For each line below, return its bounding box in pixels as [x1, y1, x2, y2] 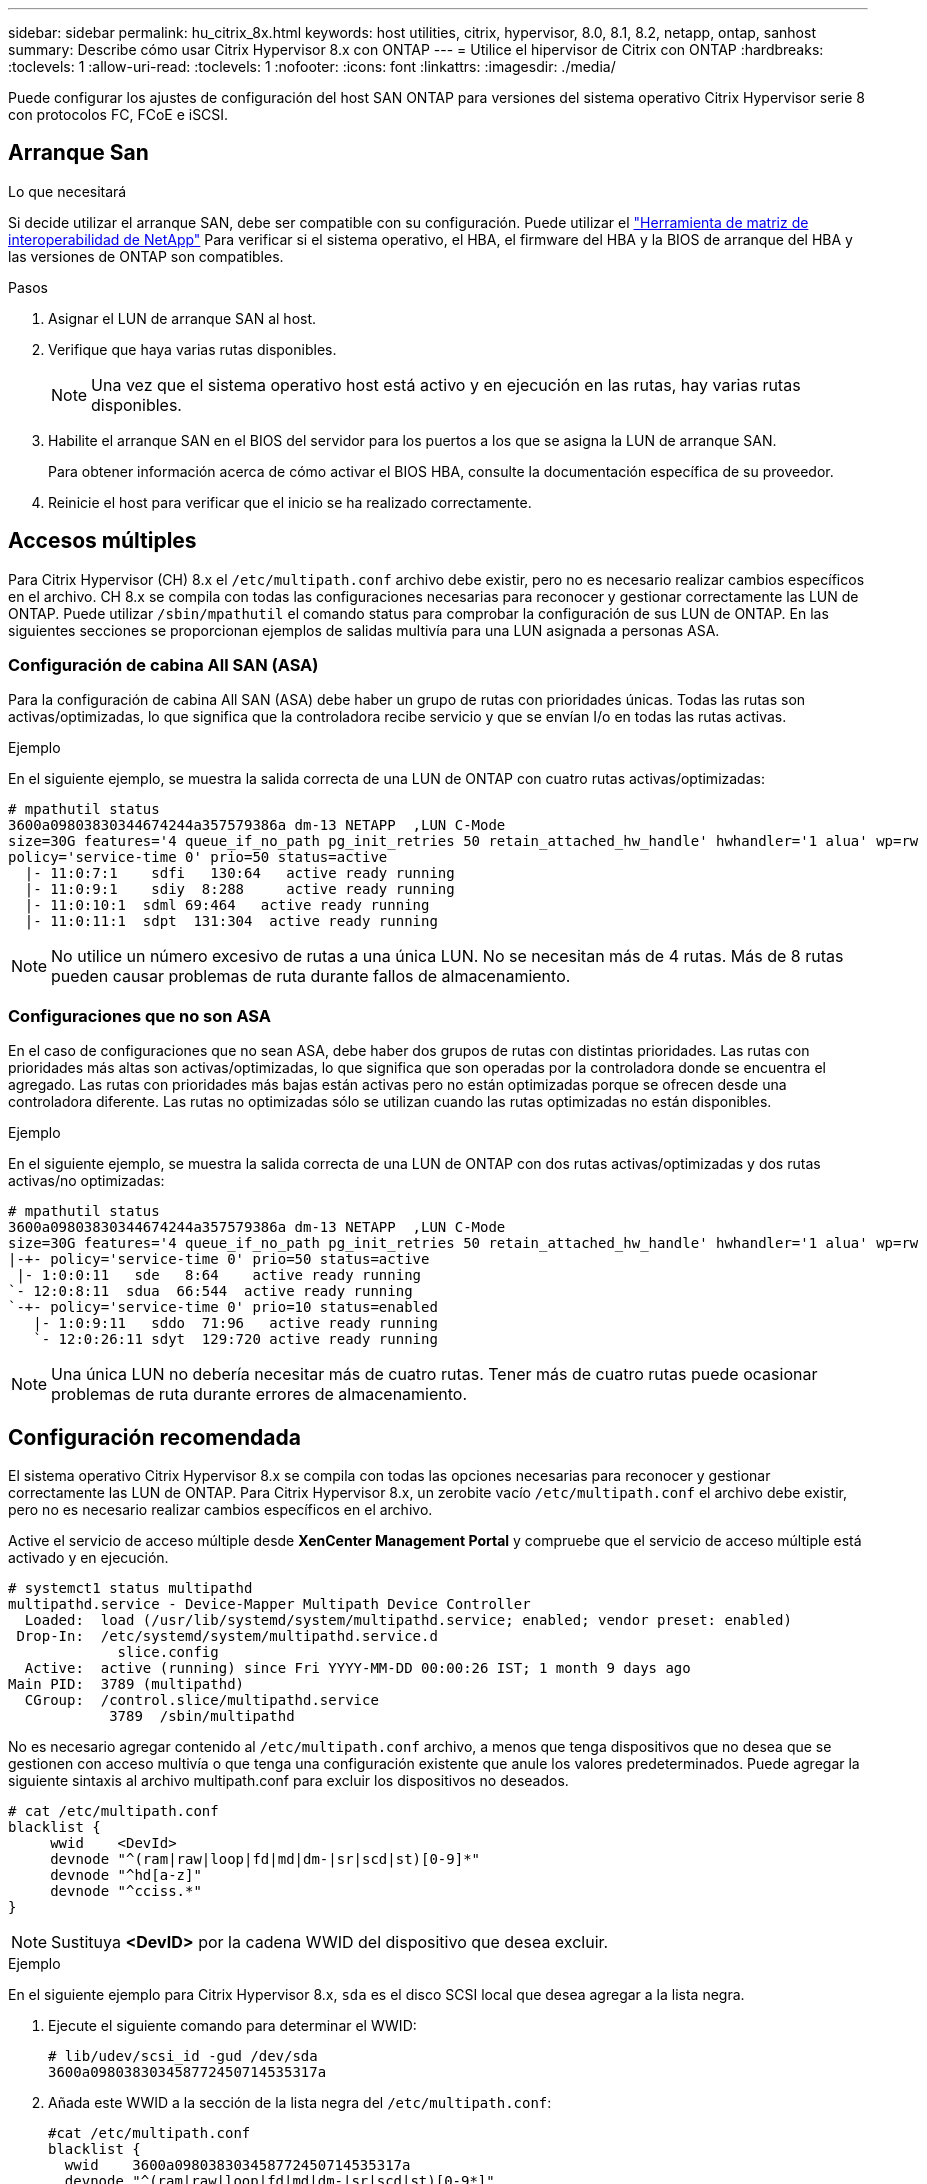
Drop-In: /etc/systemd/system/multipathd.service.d [16, 1628, 438, 1645]
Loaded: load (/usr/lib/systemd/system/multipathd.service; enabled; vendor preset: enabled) [24, 1612, 792, 1629]
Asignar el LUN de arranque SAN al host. [48, 309, 317, 327]
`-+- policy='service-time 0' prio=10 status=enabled [8, 1299, 438, 1316]
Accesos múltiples [8, 528, 197, 554]
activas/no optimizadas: [8, 1172, 165, 1190]
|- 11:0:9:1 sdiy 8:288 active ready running [24, 881, 455, 898]
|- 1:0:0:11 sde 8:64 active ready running [16, 1267, 422, 1284]
